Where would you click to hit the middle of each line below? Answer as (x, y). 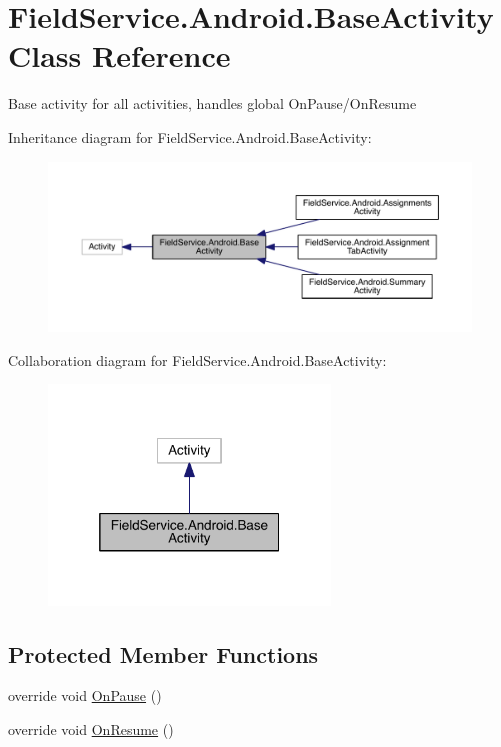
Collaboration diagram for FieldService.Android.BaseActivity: (197, 359)
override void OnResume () (91, 728)
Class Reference (119, 55)
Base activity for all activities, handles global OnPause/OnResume (212, 103)
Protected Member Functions (163, 653)
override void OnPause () (85, 695)
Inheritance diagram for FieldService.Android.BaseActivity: (190, 136)
